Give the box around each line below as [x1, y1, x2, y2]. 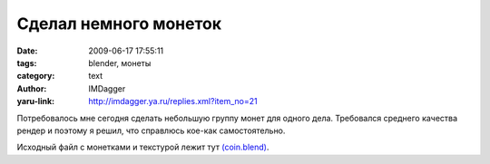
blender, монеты [88, 57, 152, 68]
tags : [16, 57, 37, 68]
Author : [16, 82, 47, 94]
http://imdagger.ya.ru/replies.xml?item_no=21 [88, 96, 258, 107]
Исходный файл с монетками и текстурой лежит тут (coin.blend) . [16, 141, 269, 153]
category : [16, 71, 55, 82]
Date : [16, 45, 38, 56]
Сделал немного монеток [16, 14, 222, 34]
